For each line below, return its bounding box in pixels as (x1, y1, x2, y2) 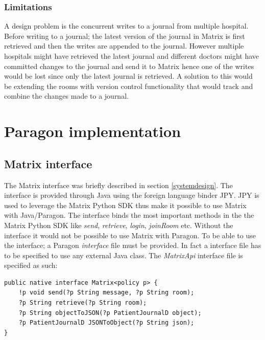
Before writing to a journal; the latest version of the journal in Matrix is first (4, 30, 245, 41)
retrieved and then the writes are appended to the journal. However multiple (4, 40, 244, 51)
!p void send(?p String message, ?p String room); (18, 289, 195, 297)
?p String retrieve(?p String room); (18, 299, 147, 307)
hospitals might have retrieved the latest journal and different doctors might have (4, 51, 259, 61)
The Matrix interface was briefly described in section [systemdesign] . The (4, 179, 233, 190)
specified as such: (4, 260, 58, 270)
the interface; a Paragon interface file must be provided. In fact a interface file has (4, 240, 261, 251)
